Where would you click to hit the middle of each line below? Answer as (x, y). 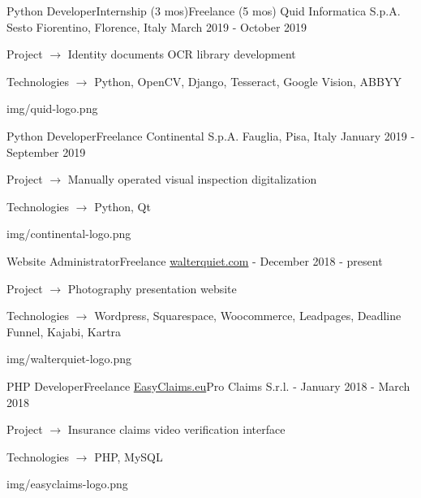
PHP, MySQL (129, 456)
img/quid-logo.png (52, 108)
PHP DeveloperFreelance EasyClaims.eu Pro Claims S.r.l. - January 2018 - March (208, 385)
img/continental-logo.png (69, 234)
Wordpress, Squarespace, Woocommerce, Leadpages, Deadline (248, 316)
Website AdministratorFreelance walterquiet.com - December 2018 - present (195, 260)
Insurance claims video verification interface (176, 429)
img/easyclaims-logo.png (67, 484)
